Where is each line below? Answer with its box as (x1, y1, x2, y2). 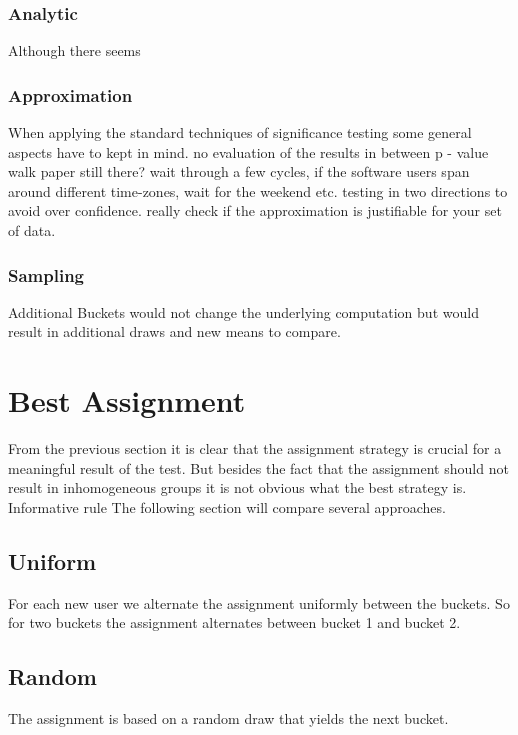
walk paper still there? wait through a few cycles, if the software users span (8, 161, 470, 182)
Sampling (8, 262, 85, 287)
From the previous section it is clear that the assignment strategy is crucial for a (8, 438, 502, 459)
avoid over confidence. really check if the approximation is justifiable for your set (8, 200, 502, 221)
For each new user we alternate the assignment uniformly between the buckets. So (8, 592, 510, 613)
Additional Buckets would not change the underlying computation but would (8, 301, 479, 322)
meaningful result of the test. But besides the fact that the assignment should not (8, 457, 509, 478)
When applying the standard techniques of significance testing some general (8, 122, 472, 143)
